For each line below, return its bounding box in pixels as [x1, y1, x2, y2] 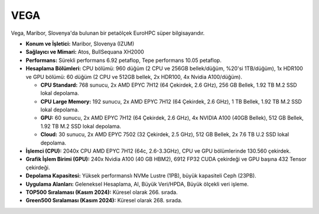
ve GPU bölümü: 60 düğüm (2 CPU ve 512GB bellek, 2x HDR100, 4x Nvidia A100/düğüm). [25, 73, 242, 80]
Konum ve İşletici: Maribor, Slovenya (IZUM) [25, 40, 135, 47]
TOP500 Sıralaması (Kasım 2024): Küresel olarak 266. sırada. [25, 189, 178, 196]
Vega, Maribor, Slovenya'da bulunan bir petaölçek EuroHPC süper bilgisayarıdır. [11, 29, 205, 37]
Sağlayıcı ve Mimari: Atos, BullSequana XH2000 [25, 48, 144, 55]
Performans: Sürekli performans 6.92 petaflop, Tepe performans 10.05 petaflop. [25, 57, 222, 64]
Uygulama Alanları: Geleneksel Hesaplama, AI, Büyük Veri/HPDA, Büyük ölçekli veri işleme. [25, 180, 249, 187]
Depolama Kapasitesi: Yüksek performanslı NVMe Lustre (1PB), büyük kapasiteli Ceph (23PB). [25, 172, 256, 179]
